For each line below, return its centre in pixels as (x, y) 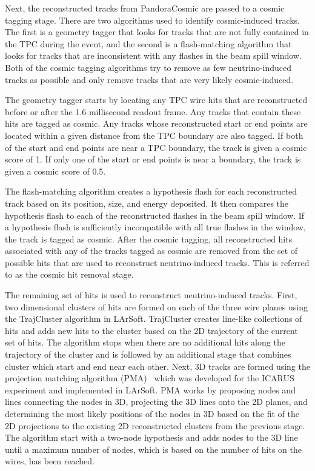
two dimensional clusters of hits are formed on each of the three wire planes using (156, 306)
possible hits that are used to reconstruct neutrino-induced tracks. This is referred (157, 262)
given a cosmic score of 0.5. (55, 171)
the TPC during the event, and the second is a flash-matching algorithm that (148, 43)
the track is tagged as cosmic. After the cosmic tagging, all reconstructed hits (149, 239)
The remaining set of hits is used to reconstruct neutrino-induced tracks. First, (151, 295)
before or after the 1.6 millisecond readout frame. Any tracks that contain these (153, 111)
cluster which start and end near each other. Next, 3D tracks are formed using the (157, 366)
